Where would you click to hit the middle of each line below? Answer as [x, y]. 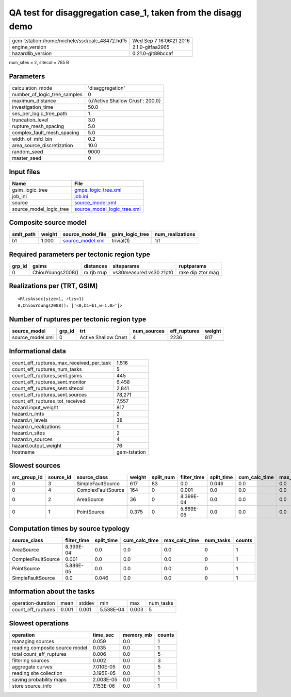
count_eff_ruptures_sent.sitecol [48, 388]
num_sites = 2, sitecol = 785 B [39, 63]
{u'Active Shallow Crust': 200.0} [124, 101]
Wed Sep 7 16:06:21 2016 [161, 41]
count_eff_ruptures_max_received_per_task [62, 363]
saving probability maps [39, 680]
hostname [23, 452]
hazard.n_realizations [36, 426]
